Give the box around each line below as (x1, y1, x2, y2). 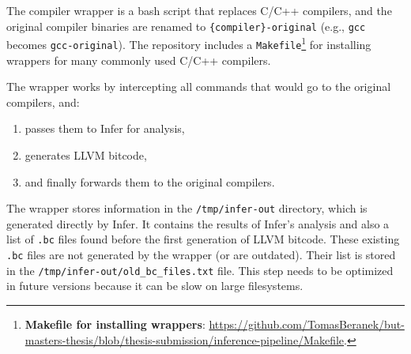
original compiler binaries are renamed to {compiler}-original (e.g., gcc (6, 17, 366, 34)
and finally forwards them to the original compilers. (25, 173, 275, 190)
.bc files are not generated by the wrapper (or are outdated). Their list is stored (6, 247, 396, 263)
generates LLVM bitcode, (25, 146, 147, 163)
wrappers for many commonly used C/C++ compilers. (6, 51, 271, 68)
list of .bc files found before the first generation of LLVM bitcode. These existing (6, 231, 400, 247)
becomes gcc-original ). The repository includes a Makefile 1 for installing (6, 34, 371, 52)
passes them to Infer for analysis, (25, 120, 185, 137)
